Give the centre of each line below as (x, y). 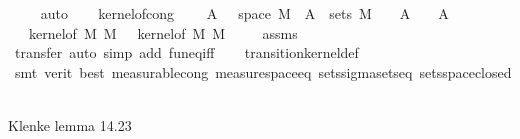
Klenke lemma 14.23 (70, 124)
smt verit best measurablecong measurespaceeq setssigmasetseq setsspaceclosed (263, 71)
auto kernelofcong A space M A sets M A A (244, 13)
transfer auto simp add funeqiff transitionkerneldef (186, 52)
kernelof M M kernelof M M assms (163, 32)
